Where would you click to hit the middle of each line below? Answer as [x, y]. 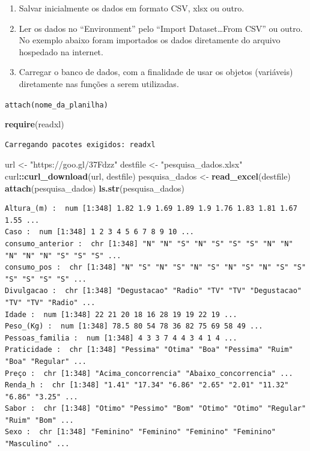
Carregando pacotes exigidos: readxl [80, 144]
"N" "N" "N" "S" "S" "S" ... [63, 256]
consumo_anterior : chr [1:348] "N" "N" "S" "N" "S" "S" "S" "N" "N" [149, 244]
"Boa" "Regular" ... [46, 361]
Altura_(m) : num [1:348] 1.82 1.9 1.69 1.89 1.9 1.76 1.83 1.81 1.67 [151, 209]
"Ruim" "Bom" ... [39, 420]
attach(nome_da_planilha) [56, 105]
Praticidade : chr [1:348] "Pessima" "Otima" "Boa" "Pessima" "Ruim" [149, 350]
